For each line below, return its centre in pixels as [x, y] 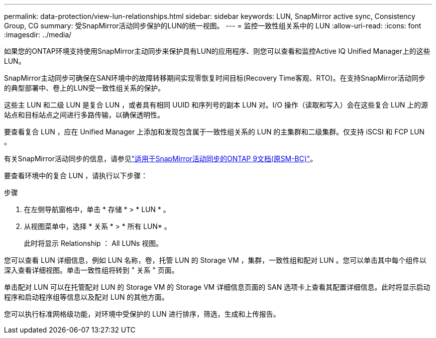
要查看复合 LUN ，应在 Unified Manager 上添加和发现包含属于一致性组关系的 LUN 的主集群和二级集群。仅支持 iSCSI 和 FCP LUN [214, 132]
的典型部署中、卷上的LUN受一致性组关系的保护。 [84, 88]
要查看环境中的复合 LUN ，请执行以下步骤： [76, 175]
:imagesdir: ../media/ [38, 35]
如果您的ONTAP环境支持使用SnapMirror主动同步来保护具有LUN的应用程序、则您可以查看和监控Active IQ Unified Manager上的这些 [217, 51]
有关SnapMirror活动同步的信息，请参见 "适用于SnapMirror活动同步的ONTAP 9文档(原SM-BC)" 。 [161, 159]
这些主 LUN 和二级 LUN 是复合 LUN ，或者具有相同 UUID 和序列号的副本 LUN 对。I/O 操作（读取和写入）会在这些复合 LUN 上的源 [216, 105]
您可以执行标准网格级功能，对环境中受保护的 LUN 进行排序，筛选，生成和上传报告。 [142, 314]
